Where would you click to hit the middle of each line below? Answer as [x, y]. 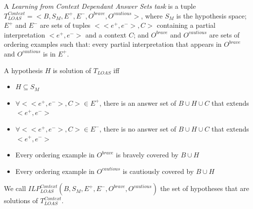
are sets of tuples [65, 25]
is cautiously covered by [158, 171]
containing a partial [186, 25]
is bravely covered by [147, 155]
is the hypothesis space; [211, 15]
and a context [106, 34]
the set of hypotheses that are [204, 188]
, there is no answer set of [138, 128]
